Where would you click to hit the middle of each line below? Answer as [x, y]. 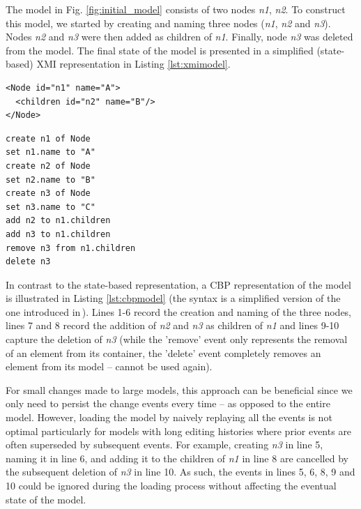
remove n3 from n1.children [71, 248]
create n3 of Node [48, 193]
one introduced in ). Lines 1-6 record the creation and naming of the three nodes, [179, 311]
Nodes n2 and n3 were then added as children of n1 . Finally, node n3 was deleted [179, 37]
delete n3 [28, 262]
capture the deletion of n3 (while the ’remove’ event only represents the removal [177, 339]
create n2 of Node [48, 166]
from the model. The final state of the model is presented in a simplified [160, 50]
